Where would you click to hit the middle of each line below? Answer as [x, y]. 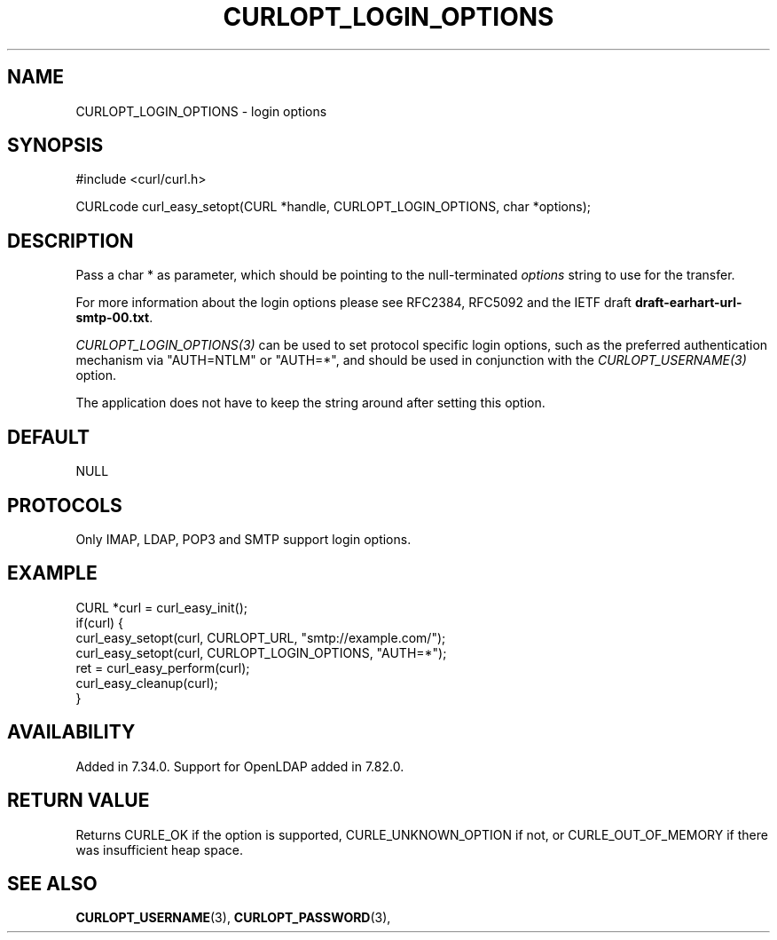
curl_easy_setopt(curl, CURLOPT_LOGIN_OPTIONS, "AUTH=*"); [261, 652]
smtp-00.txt [113, 318]
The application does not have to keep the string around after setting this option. [310, 403]
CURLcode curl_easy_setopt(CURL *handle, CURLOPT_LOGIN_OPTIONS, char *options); [334, 207]
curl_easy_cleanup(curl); [147, 683]
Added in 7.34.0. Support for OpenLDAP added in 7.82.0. [240, 766]
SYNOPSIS [55, 146]
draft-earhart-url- [688, 303]
